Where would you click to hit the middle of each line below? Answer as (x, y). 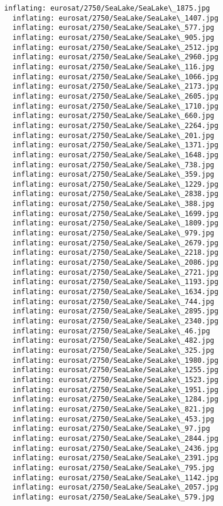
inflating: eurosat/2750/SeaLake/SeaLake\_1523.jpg (116, 379)
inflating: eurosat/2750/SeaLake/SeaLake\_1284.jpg (116, 399)
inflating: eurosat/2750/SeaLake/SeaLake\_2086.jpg (116, 263)
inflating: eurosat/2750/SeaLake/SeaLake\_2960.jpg (116, 57)
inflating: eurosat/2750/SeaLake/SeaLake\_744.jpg (113, 301)
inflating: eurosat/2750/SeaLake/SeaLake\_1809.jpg (116, 223)
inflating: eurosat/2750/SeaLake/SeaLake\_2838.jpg (116, 194)
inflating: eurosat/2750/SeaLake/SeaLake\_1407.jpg (116, 18)
